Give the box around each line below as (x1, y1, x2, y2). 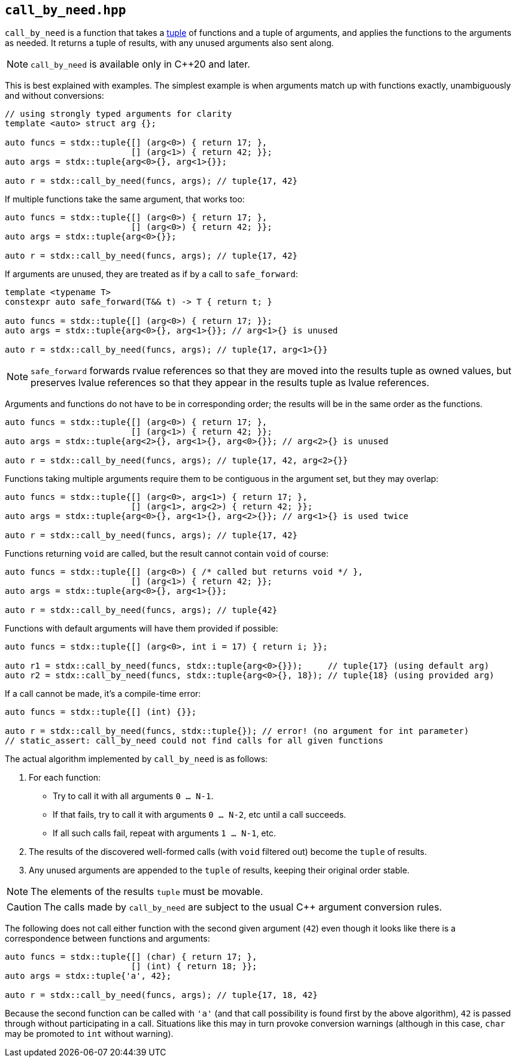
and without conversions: (5, 90, 104, 101)
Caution (7, 901, 42, 914)
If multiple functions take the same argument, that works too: (5, 194, 245, 205)
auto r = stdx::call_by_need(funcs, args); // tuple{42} (5, 605, 278, 615)
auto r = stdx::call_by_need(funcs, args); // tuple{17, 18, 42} (5, 990, 318, 1000)
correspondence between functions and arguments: (5, 933, 210, 944)
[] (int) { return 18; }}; (130, 961, 257, 972)
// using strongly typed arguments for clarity (5, 109, 232, 119)
